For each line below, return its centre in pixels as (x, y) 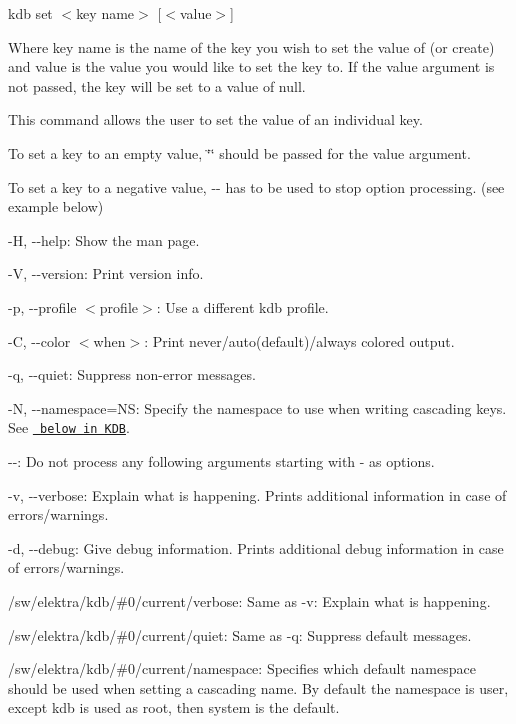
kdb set (30, 13)
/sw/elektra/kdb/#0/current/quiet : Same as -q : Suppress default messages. (240, 634)
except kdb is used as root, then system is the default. (174, 707)
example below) (56, 206)
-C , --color (39, 340)
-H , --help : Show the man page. (104, 239)
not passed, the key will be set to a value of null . (157, 85)
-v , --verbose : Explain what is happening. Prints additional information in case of (257, 494)
